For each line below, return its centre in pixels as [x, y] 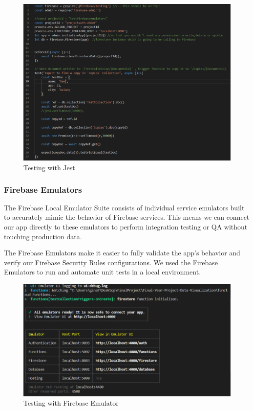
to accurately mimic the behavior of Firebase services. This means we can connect [127, 217]
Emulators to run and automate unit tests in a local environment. [103, 272]
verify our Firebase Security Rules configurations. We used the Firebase [111, 262]
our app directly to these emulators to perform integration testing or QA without [126, 227]
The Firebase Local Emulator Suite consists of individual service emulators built [124, 207]
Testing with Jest [49, 168]
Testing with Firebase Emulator [71, 403]
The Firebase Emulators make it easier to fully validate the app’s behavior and [122, 253]
